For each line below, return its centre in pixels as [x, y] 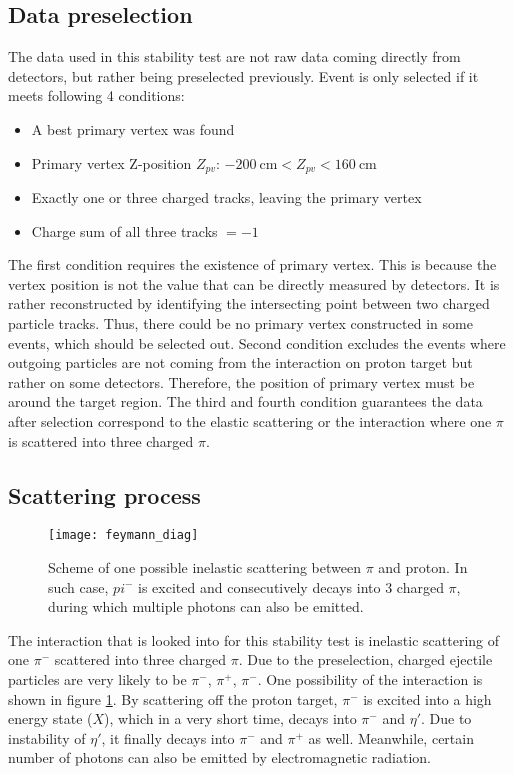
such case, [78, 586]
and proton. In [423, 567]
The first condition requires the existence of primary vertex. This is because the [252, 264]
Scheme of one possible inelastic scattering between [204, 567]
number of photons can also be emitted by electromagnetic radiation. [219, 757]
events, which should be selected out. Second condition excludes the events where [257, 342]
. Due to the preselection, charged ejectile [365, 659]
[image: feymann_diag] [123, 535]
